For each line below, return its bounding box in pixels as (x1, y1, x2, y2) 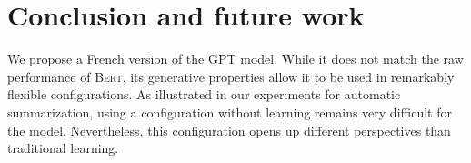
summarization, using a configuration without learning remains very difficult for (7, 102, 452, 121)
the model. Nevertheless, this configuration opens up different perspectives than (7, 120, 451, 139)
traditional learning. (7, 138, 119, 158)
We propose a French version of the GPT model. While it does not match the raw (7, 49, 464, 68)
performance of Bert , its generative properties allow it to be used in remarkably (7, 66, 455, 86)
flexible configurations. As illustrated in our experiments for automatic (7, 85, 401, 104)
